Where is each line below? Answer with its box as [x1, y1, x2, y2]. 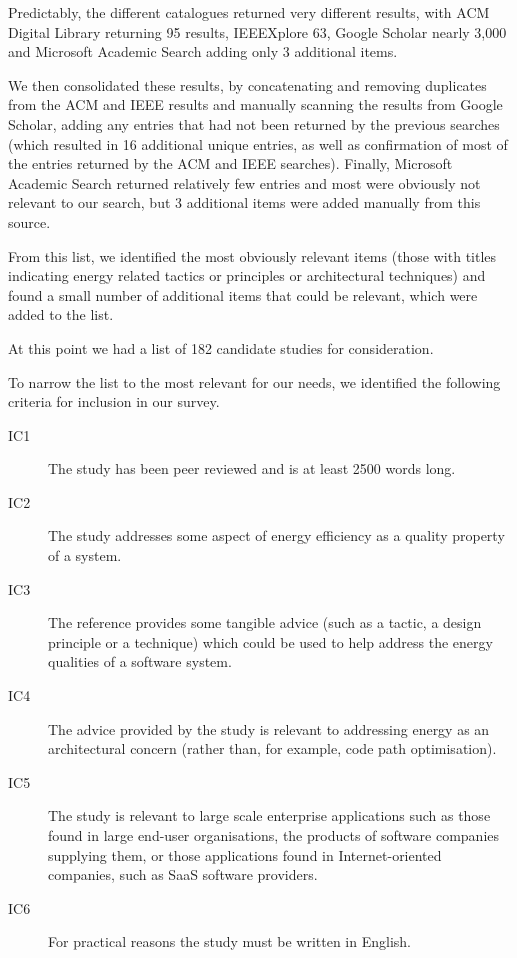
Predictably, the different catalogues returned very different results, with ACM [8, 2, 490, 22]
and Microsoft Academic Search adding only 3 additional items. [8, 41, 398, 62]
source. [8, 211, 51, 232]
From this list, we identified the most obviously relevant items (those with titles [8, 245, 497, 266]
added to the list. [8, 304, 114, 325]
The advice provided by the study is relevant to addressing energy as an [48, 718, 490, 739]
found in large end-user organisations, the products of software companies [48, 825, 500, 845]
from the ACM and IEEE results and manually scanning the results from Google [8, 94, 503, 115]
